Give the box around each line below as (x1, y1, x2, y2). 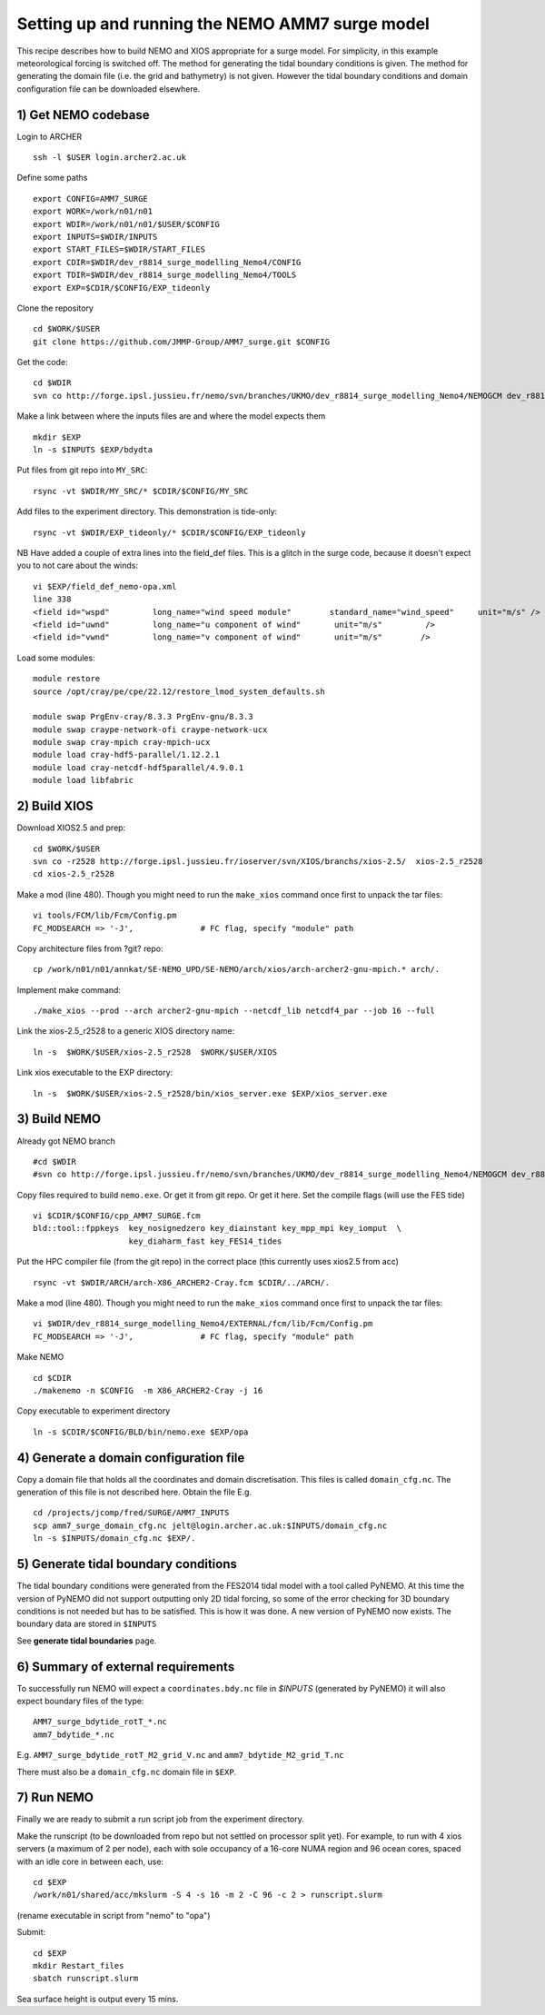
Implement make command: (16, 984, 122, 995)
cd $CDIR (33, 1373, 72, 1383)
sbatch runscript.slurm (33, 1973, 139, 1984)
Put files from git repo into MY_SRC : (16, 464, 148, 476)
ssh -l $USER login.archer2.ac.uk (33, 153, 186, 163)
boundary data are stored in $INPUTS (16, 1618, 157, 1630)
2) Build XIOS (16, 799, 94, 814)
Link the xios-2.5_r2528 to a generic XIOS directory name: (16, 1026, 235, 1037)
